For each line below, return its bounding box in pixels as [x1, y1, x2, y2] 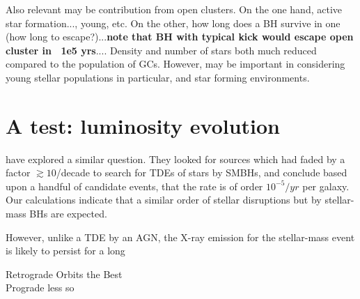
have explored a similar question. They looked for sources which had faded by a [6, 151, 345, 166]
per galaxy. [302, 178, 350, 193]
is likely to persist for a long [6, 243, 125, 258]
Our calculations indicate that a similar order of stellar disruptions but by [6, 192, 322, 207]
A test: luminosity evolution [6, 111, 280, 139]
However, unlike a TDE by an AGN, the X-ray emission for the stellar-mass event [6, 229, 355, 244]
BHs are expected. [29, 206, 107, 221]
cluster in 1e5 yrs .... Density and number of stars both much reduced [6, 43, 317, 57]
